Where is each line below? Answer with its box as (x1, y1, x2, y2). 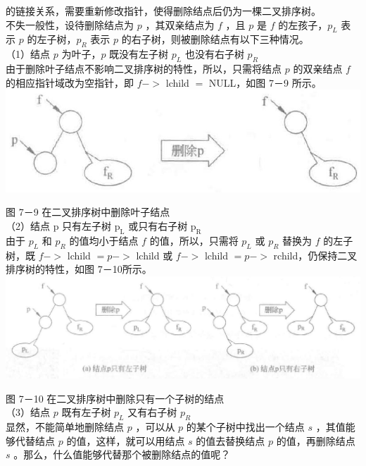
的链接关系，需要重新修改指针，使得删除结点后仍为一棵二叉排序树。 (6, 4, 321, 18)
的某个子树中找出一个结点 (186, 419, 305, 434)
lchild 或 (136, 247, 173, 262)
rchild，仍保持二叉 (273, 247, 358, 262)
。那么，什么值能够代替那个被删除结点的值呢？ (13, 447, 231, 462)
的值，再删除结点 (276, 433, 355, 448)
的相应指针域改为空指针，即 (6, 75, 134, 90)
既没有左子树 (109, 47, 169, 61)
